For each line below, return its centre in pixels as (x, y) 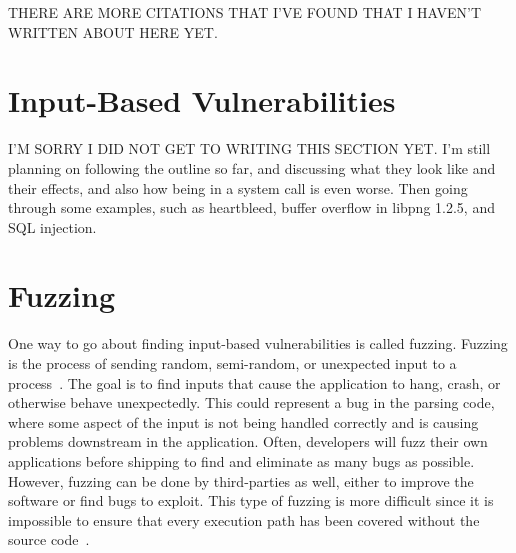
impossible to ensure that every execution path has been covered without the (244, 519)
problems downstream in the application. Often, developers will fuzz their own (248, 441)
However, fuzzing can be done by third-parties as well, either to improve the (241, 480)
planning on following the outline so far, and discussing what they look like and (252, 167)
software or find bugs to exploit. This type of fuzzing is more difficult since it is (251, 500)
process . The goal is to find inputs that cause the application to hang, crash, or (254, 382)
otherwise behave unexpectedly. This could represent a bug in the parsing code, (251, 402)
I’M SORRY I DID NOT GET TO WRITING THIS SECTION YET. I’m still (249, 148)
